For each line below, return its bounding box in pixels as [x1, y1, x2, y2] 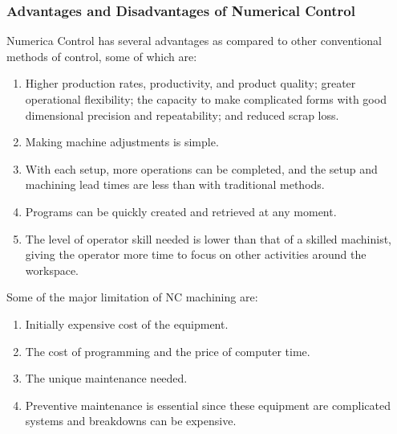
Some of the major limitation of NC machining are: [6, 289, 258, 305]
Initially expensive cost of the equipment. [25, 315, 229, 332]
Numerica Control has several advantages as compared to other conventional [6, 32, 382, 49]
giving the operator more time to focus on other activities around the [25, 246, 367, 263]
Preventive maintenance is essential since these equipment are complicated [25, 396, 391, 413]
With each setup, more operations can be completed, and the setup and [25, 160, 378, 177]
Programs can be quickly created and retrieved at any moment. [25, 203, 337, 219]
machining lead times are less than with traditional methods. [25, 176, 325, 193]
